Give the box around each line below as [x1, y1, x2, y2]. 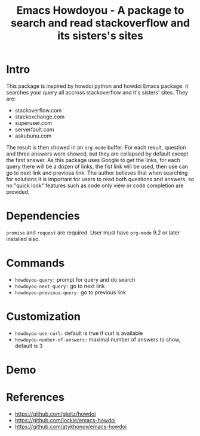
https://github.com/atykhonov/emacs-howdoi [14, 423, 127, 430]
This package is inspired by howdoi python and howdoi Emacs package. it [6, 82, 189, 90]
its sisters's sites [57, 29, 143, 42]
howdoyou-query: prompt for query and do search [14, 276, 136, 283]
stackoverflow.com [14, 106, 62, 114]
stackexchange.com [14, 113, 65, 120]
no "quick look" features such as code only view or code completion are [6, 182, 184, 189]
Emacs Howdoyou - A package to [16, 4, 184, 17]
